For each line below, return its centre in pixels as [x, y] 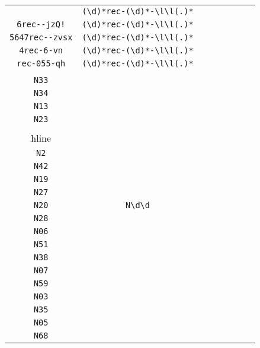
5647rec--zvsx [41, 37]
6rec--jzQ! [41, 24]
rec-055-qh [41, 63]
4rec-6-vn [41, 50]
